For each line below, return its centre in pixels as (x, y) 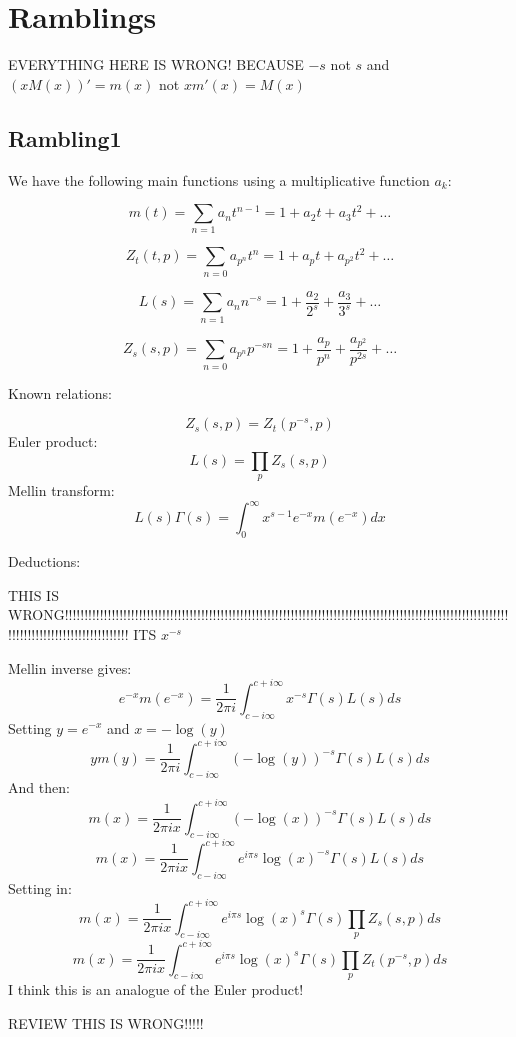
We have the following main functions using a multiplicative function (219, 179)
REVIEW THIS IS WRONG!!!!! (106, 1022)
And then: (39, 787)
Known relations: (60, 392)
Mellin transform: (61, 490)
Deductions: (44, 561)
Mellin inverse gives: (70, 667)
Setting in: (40, 887)
